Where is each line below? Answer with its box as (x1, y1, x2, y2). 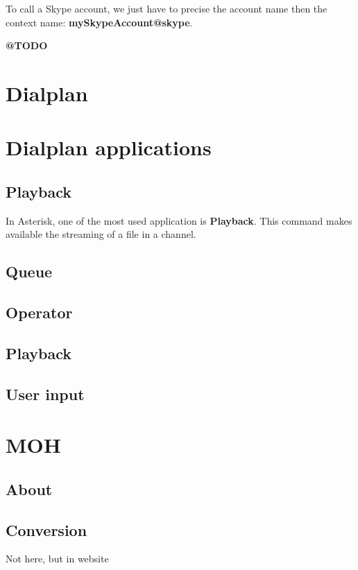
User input (6, 383, 85, 404)
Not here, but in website (6, 551, 109, 566)
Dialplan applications (6, 133, 212, 162)
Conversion (6, 519, 87, 540)
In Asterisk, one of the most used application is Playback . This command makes (6, 213, 352, 227)
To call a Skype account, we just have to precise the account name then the (6, 1, 327, 15)
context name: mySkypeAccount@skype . (6, 15, 193, 29)
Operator (6, 302, 73, 323)
